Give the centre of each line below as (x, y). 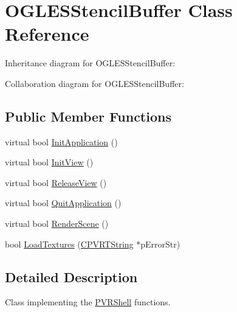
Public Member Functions (88, 116)
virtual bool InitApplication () (61, 141)
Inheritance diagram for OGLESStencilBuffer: (90, 63)
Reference (47, 34)
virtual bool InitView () (49, 162)
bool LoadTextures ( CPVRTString (69, 244)
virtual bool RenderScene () (57, 224)
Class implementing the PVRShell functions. (88, 302)
